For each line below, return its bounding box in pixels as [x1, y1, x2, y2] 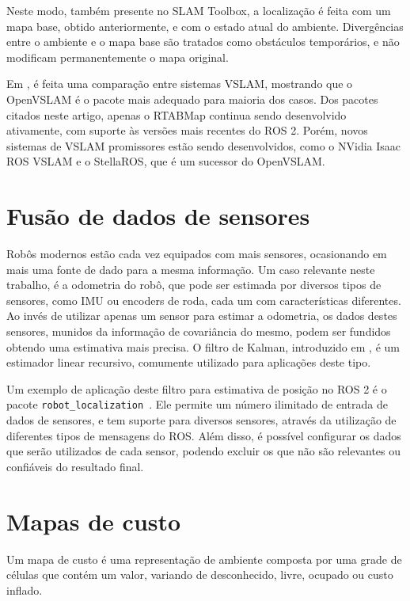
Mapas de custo [6, 504, 181, 537]
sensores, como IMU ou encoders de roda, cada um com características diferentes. [6, 291, 401, 308]
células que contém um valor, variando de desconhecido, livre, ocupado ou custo [6, 566, 393, 583]
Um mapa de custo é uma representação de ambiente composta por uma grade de [6, 550, 402, 567]
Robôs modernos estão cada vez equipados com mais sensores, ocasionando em [6, 245, 387, 262]
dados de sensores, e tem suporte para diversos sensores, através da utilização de [6, 412, 397, 428]
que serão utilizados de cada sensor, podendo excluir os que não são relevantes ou [6, 443, 401, 459]
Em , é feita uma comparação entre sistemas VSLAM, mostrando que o [6, 75, 353, 92]
